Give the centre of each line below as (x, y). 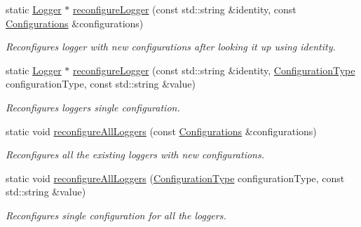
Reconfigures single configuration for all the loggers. (116, 215)
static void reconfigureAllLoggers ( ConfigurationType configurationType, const (175, 178)
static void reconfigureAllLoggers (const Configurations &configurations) (161, 131)
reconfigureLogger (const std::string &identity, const (185, 9)
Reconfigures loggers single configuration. (93, 107)
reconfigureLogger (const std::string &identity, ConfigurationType (214, 70)
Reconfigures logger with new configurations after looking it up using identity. (171, 47)
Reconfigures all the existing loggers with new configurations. (135, 154)
